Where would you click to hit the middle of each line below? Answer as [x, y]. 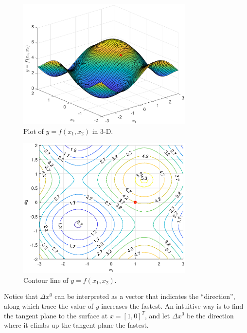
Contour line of [46, 280]
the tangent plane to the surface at [56, 315]
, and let [157, 315]
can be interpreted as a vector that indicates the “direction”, [145, 296]
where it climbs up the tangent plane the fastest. [76, 325]
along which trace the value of [49, 305]
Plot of [34, 131]
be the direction [210, 315]
